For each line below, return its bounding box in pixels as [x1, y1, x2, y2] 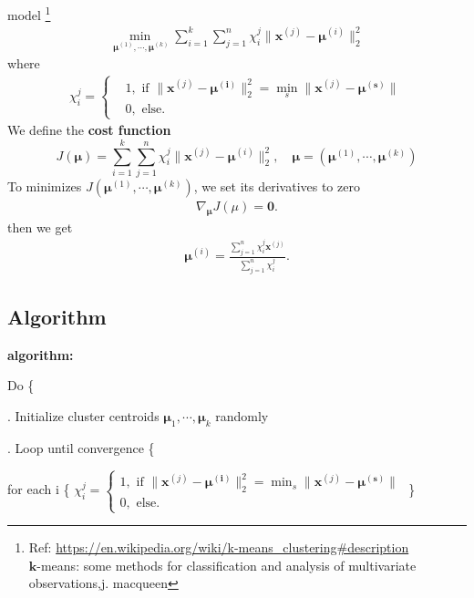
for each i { [7, 479, 70, 499]
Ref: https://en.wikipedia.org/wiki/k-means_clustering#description [28, 538, 409, 557]
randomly [215, 407, 269, 426]
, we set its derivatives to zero [193, 176, 360, 195]
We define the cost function [7, 120, 171, 139]
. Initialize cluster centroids [7, 407, 160, 426]
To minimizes [7, 176, 82, 195]
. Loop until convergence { [7, 438, 155, 457]
